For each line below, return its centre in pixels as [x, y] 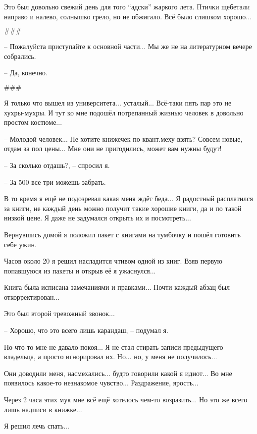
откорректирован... [32, 297]
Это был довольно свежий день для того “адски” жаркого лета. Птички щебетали [127, 6]
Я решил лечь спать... [37, 426]
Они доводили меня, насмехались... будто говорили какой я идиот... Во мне [118, 373]
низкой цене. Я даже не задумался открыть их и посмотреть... [98, 218]
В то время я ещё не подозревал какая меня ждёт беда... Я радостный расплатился [128, 198]
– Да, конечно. [26, 73]
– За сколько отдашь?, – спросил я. [57, 165]
